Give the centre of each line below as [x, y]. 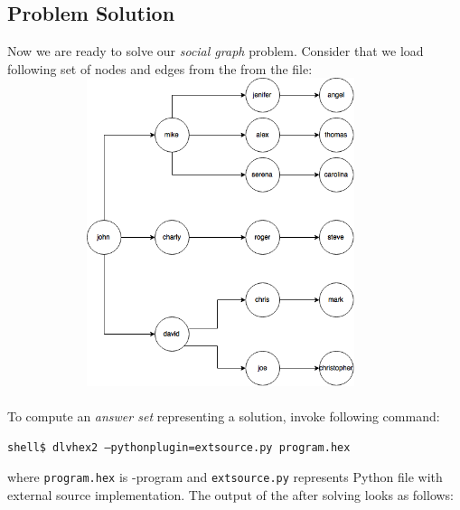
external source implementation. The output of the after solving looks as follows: [231, 494]
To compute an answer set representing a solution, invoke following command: [224, 416]
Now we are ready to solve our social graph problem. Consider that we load [216, 51]
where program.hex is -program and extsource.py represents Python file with [225, 476]
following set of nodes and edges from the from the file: [160, 68]
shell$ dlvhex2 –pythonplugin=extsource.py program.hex [179, 448]
